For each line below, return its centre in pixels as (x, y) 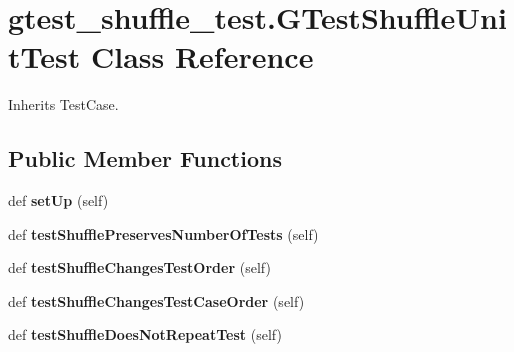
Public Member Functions (145, 158)
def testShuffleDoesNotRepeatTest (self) (145, 334)
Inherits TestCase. (63, 104)
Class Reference (202, 56)
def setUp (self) (58, 200)
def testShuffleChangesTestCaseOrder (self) (156, 300)
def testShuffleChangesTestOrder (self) (139, 267)
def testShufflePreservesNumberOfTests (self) (163, 233)
